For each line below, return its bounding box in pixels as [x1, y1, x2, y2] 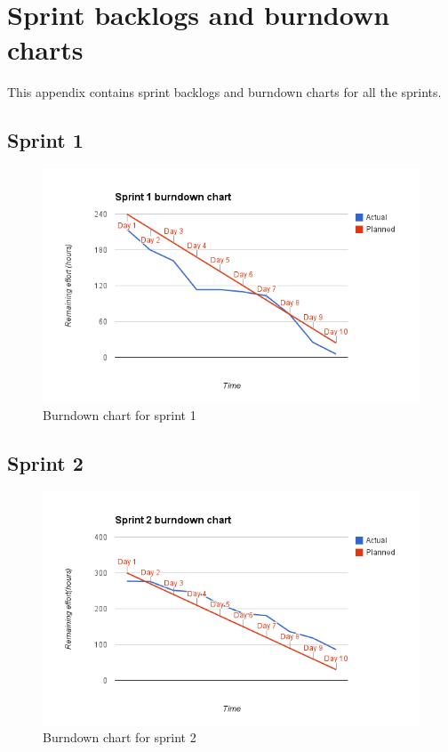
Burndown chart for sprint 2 [43, 728, 196, 747]
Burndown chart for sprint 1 [43, 405, 196, 424]
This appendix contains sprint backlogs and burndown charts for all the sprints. [7, 83, 442, 101]
